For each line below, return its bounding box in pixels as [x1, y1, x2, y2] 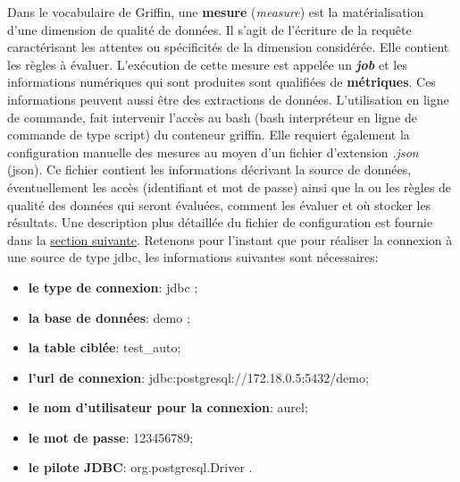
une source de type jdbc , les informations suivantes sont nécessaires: [7, 248, 379, 266]
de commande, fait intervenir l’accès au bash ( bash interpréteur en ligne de [7, 107, 417, 126]
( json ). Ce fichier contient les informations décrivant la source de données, [7, 160, 412, 179]
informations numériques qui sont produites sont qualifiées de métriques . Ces [7, 72, 436, 91]
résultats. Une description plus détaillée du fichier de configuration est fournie [7, 213, 433, 232]
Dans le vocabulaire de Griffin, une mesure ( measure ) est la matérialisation [7, 3, 424, 21]
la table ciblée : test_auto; [28, 338, 181, 357]
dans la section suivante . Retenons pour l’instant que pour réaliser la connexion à [7, 230, 453, 249]
